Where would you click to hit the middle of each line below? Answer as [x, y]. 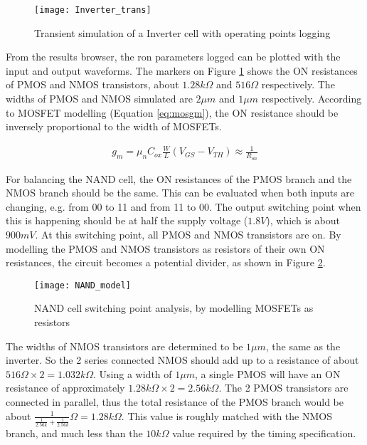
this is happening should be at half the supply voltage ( [127, 220]
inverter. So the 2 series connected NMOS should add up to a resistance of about [182, 360]
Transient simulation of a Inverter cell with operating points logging [182, 32]
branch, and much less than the [74, 433]
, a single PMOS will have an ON [268, 373]
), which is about [303, 220]
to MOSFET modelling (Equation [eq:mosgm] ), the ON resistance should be [172, 112]
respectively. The [298, 84]
